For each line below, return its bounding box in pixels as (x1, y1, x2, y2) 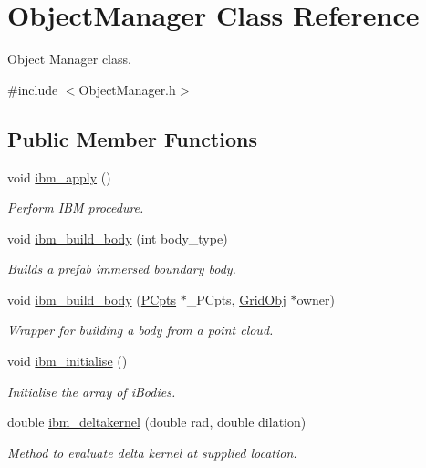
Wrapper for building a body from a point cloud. (7, 320, 274, 339)
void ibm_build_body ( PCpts (7, 289, 177, 308)
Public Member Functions (7, 124, 257, 152)
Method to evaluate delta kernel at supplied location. (7, 442, 297, 462)
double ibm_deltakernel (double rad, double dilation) (7, 412, 307, 432)
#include (7, 79, 58, 99)
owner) (296, 289, 336, 308)
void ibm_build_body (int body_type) (7, 228, 228, 247)
